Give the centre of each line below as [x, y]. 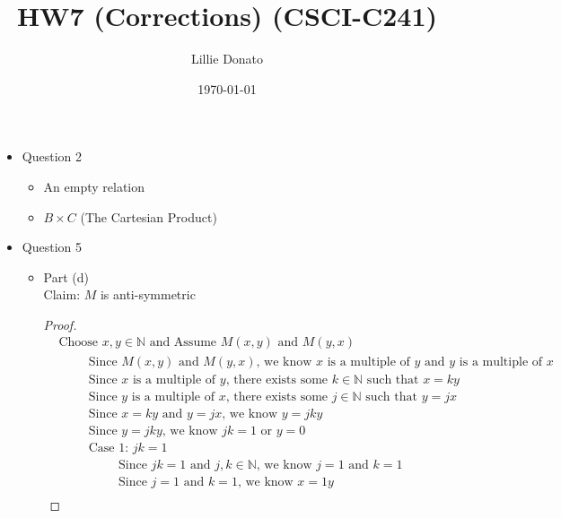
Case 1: [109, 448]
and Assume [183, 343]
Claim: [62, 294]
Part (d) [66, 276]
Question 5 [52, 247]
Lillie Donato [227, 59]
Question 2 [52, 156]
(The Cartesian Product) [149, 216]
